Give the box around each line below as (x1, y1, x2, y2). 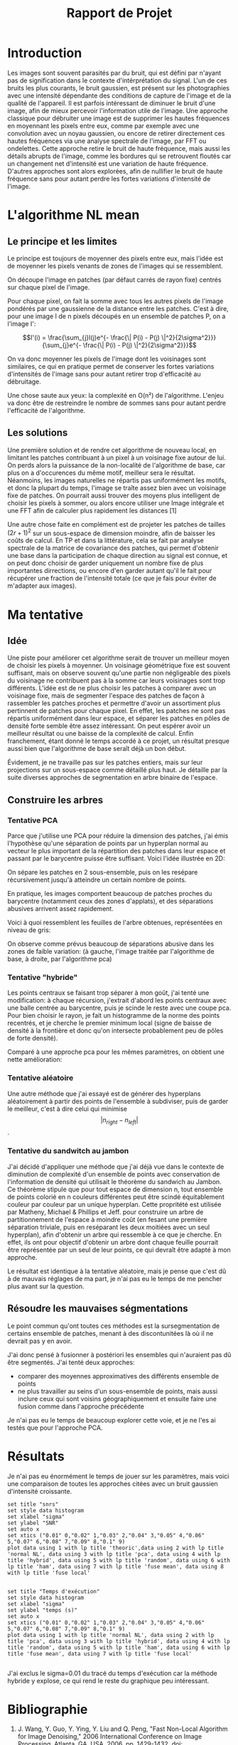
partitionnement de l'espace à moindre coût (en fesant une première (7, 1215, 207, 1223)
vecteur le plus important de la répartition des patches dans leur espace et (7, 847, 226, 855)
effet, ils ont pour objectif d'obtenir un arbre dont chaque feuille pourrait (7, 1238, 219, 1246)
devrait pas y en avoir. (7, 1337, 72, 1345)
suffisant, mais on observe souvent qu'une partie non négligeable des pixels (7, 669, 231, 678)
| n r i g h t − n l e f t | (100, 1115, 139, 1126)
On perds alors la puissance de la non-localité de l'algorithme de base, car (7, 460, 226, 469)
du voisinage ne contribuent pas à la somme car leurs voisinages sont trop (7, 676, 226, 685)
